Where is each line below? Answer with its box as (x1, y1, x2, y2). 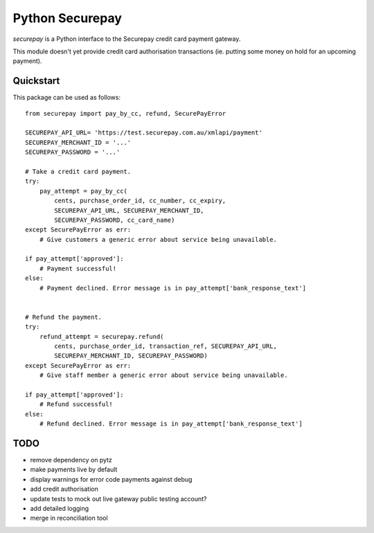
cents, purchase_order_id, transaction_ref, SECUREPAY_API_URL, (54, 342, 277, 350)
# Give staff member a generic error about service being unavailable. (39, 372, 288, 379)
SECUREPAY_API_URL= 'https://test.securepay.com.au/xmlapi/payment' (25, 129, 262, 137)
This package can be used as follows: (12, 94, 121, 102)
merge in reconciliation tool (30, 514, 108, 523)
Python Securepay (12, 10, 123, 26)
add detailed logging (30, 504, 89, 512)
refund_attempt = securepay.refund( (39, 333, 164, 340)
